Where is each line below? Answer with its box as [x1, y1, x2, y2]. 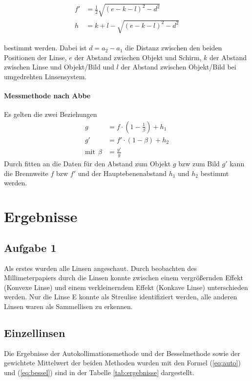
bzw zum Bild [178, 158, 220, 169]
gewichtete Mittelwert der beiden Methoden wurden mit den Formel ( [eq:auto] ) [4, 358, 241, 368]
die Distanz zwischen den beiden [125, 43, 222, 53]
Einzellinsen [4, 325, 65, 340]
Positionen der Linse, [4, 52, 67, 62]
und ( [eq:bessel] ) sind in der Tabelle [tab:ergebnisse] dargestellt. [4, 367, 194, 377]
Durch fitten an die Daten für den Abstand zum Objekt [4, 158, 171, 169]
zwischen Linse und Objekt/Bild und [4, 62, 114, 72]
